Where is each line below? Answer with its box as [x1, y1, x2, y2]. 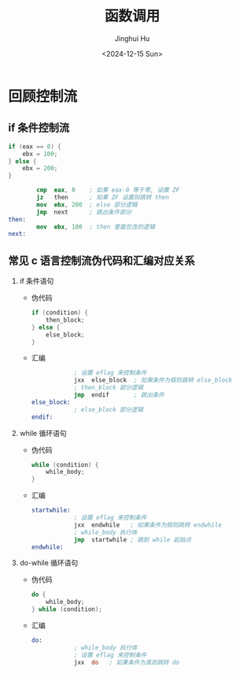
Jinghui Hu [114, 33, 150, 43]
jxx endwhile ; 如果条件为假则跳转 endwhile [73, 521, 222, 529]
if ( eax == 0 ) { [8, 143, 61, 151]
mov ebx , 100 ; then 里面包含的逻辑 [36, 222, 156, 231]
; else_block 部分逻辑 [73, 405, 144, 414]
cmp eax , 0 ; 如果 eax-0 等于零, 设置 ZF [36, 186, 180, 194]
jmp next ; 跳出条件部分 [36, 208, 132, 216]
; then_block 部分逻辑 [73, 384, 144, 392]
